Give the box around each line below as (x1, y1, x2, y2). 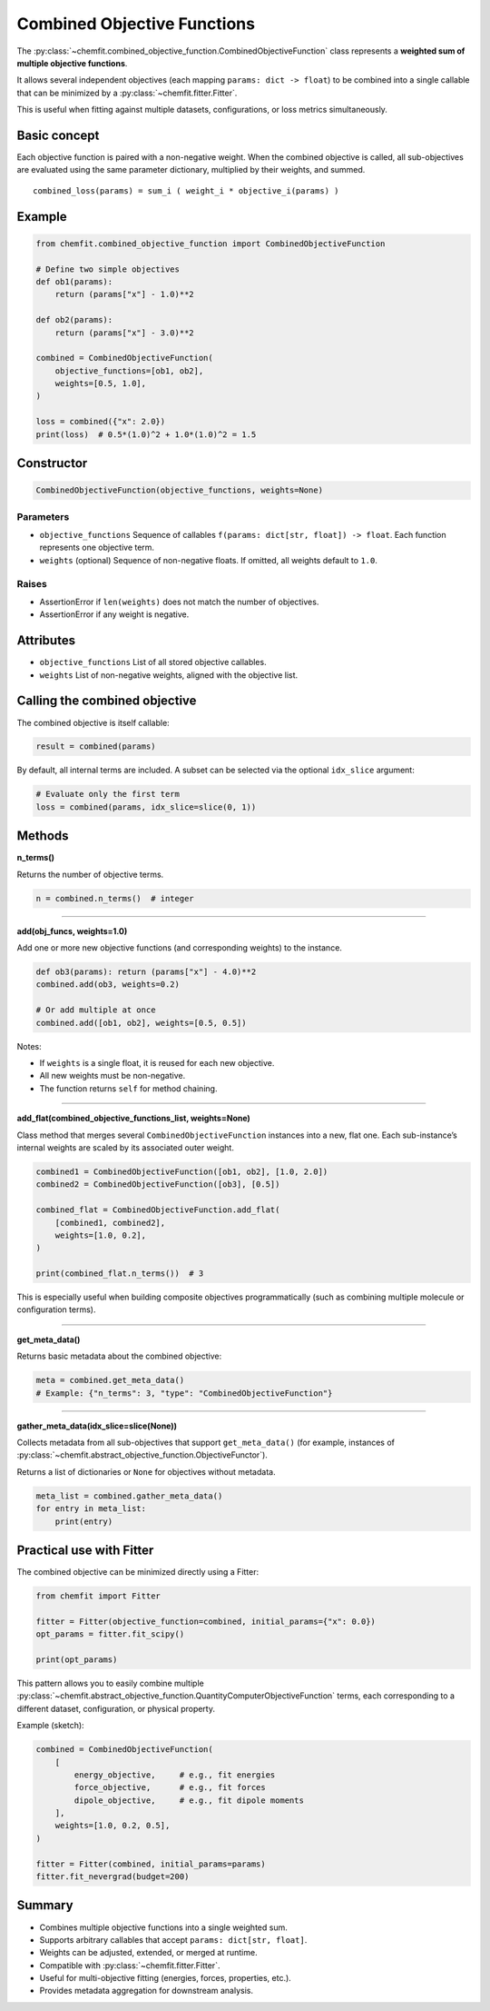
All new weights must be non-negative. (39, 1070, 186, 1081)
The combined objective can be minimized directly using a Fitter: (16, 1567, 260, 1578)
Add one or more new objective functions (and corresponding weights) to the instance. (16, 942, 342, 953)
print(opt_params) (35, 1654, 118, 1665)
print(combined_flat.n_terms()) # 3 (35, 1269, 204, 1279)
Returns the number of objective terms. (16, 869, 164, 880)
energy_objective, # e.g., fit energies (73, 1769, 276, 1780)
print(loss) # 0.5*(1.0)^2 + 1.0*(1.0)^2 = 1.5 (35, 429, 257, 440)
